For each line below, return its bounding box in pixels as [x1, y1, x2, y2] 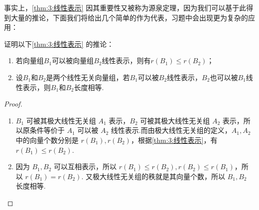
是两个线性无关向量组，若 [46, 72, 130, 82]
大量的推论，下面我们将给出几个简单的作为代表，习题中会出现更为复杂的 [10, 12, 248, 22]
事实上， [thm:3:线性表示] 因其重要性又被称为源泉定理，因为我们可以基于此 [4, 2, 247, 12]
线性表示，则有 [102, 55, 151, 66]
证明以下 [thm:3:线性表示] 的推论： [4, 38, 114, 49]
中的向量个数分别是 [15, 134, 79, 145]
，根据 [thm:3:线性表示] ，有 [130, 134, 218, 145]
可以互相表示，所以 [54, 161, 117, 172]
